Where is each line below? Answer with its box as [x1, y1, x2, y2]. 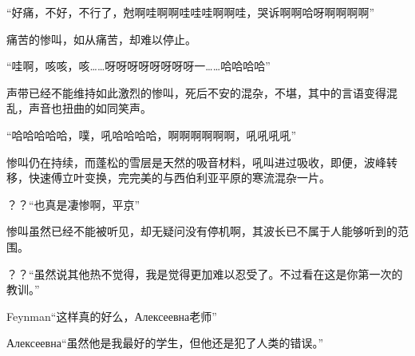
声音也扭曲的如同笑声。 [28, 100, 152, 117]
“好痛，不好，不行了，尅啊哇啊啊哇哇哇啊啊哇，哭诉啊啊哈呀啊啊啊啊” [6, 4, 375, 20]
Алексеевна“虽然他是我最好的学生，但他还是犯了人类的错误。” [6, 334, 324, 351]
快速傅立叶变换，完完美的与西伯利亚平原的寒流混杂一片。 [28, 169, 330, 186]
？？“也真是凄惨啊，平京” [6, 196, 140, 212]
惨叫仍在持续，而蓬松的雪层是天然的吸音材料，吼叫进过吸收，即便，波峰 [6, 153, 386, 170]
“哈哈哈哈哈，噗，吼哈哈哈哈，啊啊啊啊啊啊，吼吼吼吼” [6, 126, 297, 143]
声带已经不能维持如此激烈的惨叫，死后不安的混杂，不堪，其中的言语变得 [6, 84, 386, 101]
